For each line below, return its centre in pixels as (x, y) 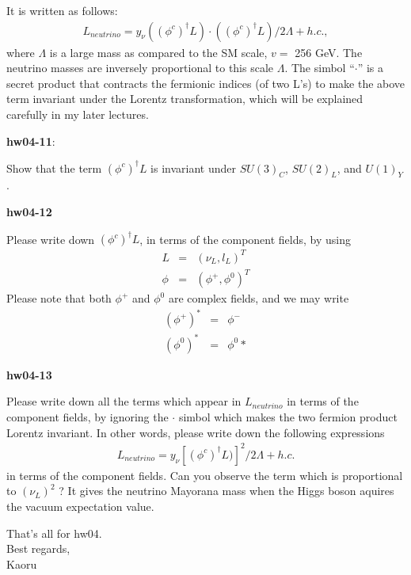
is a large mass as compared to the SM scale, (158, 52)
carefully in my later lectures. (78, 114)
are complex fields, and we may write (259, 298)
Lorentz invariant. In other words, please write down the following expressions (196, 432)
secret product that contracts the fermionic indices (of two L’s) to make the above (206, 83)
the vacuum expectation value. (80, 506)
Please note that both (59, 298)
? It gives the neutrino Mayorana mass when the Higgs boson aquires (226, 491)
